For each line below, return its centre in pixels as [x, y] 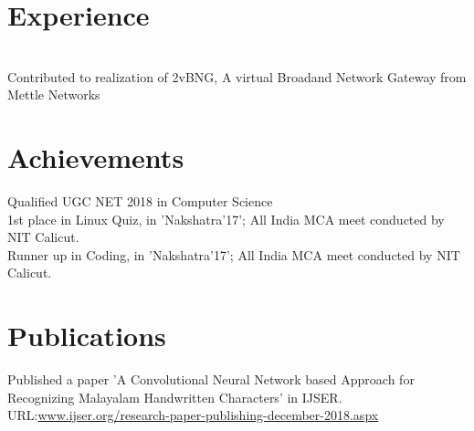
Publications [87, 336]
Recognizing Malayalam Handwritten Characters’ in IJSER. [175, 397]
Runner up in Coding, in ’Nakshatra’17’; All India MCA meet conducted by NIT [234, 254]
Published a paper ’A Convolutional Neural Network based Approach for [211, 379]
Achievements [96, 158]
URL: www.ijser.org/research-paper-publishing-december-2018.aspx [193, 415]
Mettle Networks [54, 95]
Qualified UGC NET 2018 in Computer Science [140, 201]
